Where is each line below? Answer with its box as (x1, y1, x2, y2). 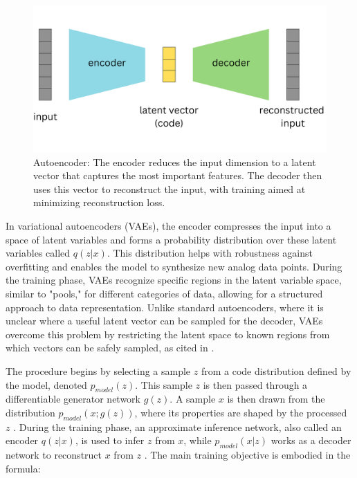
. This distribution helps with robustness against (107, 246, 313, 260)
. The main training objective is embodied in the (144, 448, 351, 462)
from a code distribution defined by (201, 363, 351, 378)
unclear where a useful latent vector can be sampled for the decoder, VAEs (6, 313, 323, 328)
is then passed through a (203, 377, 308, 392)
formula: (6, 461, 41, 475)
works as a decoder (271, 433, 351, 448)
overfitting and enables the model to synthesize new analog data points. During (6, 259, 342, 273)
